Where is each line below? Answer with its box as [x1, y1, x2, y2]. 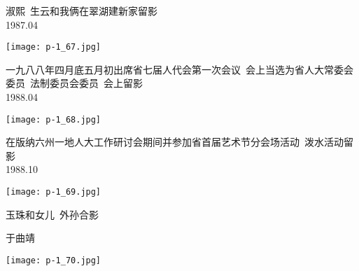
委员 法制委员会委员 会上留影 [6, 76, 143, 90]
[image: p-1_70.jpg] [6, 255, 101, 265]
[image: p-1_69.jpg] [6, 187, 101, 197]
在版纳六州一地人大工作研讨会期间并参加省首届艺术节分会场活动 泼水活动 [6, 134, 344, 149]
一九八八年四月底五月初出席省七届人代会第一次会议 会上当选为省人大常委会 [6, 62, 353, 76]
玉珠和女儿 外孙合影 [6, 207, 99, 221]
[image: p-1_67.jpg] [6, 42, 101, 53]
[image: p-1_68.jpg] [6, 114, 101, 125]
